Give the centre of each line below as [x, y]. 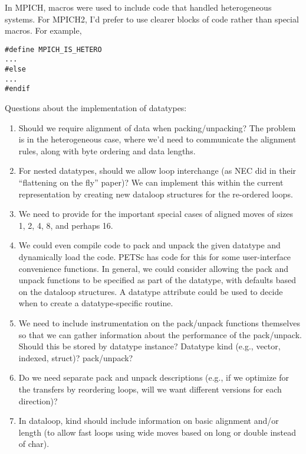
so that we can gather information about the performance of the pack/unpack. [160, 334]
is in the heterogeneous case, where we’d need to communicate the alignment [157, 139]
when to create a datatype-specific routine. [96, 303]
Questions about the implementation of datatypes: [96, 108]
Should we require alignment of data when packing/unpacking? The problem [157, 127]
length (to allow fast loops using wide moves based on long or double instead [157, 432]
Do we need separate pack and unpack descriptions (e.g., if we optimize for [154, 377]
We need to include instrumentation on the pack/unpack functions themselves [159, 322]
